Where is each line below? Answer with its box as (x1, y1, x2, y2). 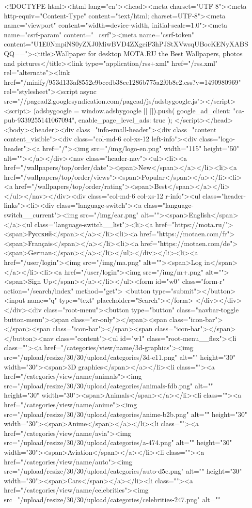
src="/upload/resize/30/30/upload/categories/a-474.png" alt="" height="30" (4, 437, 232, 447)
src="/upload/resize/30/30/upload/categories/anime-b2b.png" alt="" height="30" (4, 409, 247, 419)
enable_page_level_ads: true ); (78, 115, 173, 125)
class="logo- (199, 134, 235, 144)
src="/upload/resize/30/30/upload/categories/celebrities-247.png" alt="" (4, 494, 220, 504)
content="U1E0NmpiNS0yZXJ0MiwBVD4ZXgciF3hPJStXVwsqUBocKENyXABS (4, 39, 248, 49)
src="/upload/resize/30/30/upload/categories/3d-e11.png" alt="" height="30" (4, 352, 236, 362)
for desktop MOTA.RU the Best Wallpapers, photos (88, 48, 243, 58)
